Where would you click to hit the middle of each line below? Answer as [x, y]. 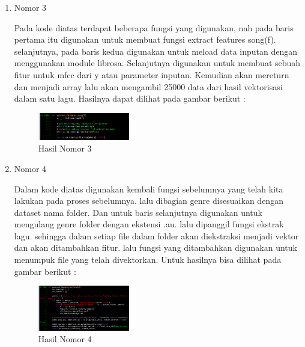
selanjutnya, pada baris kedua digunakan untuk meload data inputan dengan [156, 51]
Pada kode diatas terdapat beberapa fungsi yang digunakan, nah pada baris [154, 27]
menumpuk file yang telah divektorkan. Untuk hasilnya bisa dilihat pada [148, 259]
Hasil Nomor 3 [65, 148]
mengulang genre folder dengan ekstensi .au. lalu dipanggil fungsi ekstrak [149, 224]
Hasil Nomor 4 [65, 339]
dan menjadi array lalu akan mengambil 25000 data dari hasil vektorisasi [148, 86]
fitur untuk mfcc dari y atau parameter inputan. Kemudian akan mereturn [152, 74]
